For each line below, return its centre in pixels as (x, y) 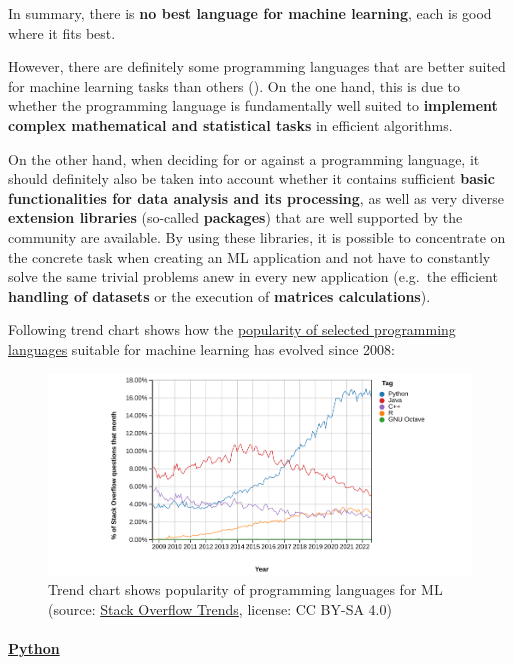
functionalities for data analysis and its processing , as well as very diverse (256, 197)
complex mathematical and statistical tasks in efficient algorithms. (230, 124)
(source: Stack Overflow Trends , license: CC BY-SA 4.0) (220, 608)
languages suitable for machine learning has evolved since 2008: (201, 348)
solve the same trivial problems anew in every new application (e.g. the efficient (253, 276)
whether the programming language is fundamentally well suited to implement (253, 105)
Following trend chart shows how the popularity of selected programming (232, 329)
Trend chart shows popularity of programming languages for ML (245, 589)
